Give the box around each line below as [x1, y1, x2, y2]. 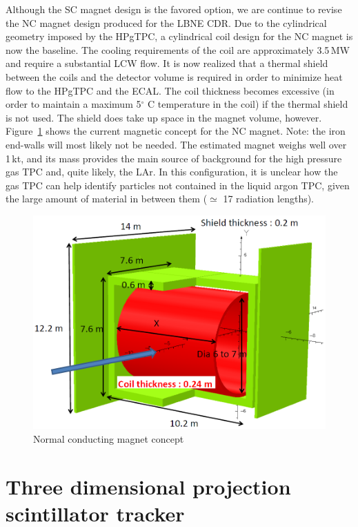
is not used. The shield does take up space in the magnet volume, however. [6, 110, 322, 124]
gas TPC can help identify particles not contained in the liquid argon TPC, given [6, 178, 350, 192]
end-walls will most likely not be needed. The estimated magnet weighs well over [6, 137, 347, 151]
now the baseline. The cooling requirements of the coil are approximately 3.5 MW [6, 42, 350, 57]
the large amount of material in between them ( [6, 191, 208, 206]
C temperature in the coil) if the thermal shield [147, 97, 348, 111]
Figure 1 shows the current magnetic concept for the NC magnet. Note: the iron [6, 124, 346, 138]
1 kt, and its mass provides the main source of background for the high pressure [6, 151, 342, 165]
